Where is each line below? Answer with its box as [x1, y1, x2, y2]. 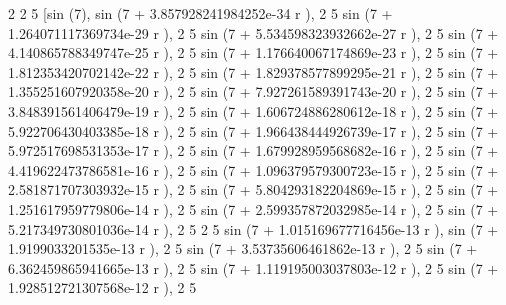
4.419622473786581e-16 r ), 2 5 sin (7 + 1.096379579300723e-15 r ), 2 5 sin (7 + [8, 159, 499, 180]
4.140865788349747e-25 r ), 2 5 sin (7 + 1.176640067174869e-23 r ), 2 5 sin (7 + [8, 42, 499, 63]
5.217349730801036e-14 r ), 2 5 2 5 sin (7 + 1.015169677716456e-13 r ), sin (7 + [8, 218, 499, 239]
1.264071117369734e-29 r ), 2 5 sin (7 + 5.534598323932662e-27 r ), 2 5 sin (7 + [8, 22, 499, 43]
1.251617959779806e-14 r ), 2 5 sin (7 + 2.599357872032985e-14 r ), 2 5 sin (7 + [8, 198, 499, 219]
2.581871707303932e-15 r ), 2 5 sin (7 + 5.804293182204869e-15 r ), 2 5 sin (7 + [8, 179, 499, 200]
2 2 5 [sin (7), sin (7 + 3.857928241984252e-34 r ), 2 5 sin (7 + [8, 3, 393, 23]
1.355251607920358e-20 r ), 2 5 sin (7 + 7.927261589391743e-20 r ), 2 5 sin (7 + [8, 81, 499, 102]
